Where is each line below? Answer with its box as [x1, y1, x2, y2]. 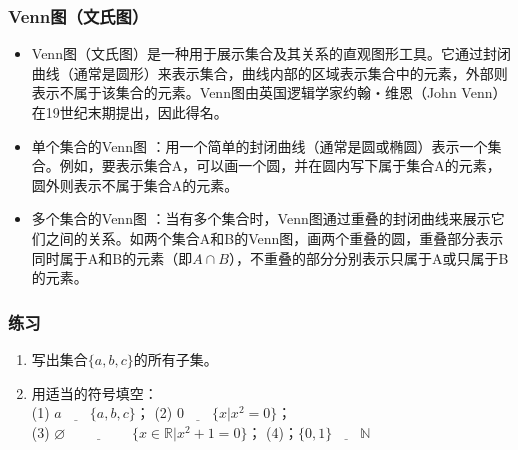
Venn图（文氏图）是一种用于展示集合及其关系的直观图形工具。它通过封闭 [31, 43, 511, 64]
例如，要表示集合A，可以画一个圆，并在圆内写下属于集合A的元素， [59, 155, 501, 176]
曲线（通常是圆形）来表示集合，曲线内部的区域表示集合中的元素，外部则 [31, 62, 508, 83]
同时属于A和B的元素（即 [31, 247, 193, 268]
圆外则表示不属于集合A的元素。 [31, 174, 239, 195]
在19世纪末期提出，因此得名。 [31, 102, 228, 122]
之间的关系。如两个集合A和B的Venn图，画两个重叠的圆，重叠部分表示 [45, 227, 504, 248]
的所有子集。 [133, 348, 218, 369]
